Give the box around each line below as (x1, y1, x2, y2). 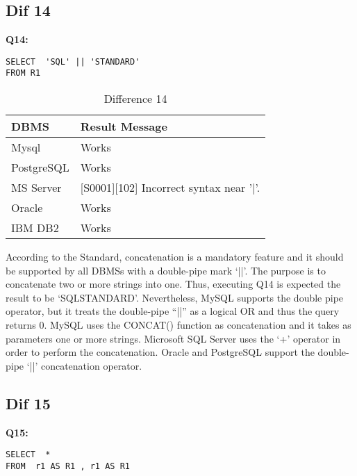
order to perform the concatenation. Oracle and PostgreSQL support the (6, 345, 315, 359)
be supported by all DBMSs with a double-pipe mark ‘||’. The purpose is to (6, 263, 326, 277)
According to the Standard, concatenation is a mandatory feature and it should (6, 249, 344, 264)
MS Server (11, 179, 62, 196)
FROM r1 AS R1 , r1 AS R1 (6, 461, 130, 471)
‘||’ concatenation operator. (26, 358, 142, 372)
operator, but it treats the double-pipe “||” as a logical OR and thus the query (6, 304, 340, 318)
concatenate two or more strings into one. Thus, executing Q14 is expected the (6, 277, 341, 291)
